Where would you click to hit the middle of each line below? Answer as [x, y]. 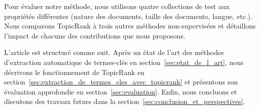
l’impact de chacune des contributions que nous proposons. [95, 35]
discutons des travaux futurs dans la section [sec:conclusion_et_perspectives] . [125, 101]
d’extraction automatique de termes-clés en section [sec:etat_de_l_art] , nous [124, 62]
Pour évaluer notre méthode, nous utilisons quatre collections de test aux [117, 6]
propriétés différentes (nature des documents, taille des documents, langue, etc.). [128, 16]
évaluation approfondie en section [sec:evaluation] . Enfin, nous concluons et [121, 91]
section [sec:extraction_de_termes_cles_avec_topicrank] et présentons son [121, 82]
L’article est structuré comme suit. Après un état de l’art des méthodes [114, 52]
